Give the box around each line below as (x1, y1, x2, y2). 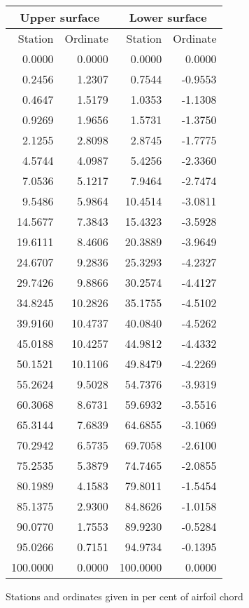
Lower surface (129, 9, 207, 25)
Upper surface (20, 9, 100, 25)
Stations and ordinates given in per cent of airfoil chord (6, 589, 243, 603)
